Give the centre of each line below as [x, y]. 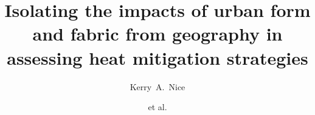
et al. [157, 107]
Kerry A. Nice [157, 86]
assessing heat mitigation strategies [157, 57]
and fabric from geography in [157, 34]
